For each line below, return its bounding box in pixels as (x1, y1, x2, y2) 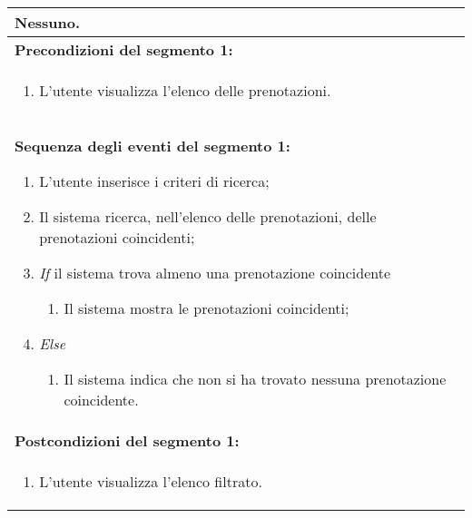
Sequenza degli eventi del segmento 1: (15, 135, 290, 156)
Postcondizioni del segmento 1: (15, 430, 240, 451)
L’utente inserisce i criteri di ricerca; (39, 171, 270, 191)
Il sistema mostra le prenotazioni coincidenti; (64, 298, 349, 318)
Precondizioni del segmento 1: (15, 39, 233, 60)
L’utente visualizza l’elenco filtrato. (39, 471, 262, 492)
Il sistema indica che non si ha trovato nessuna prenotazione (64, 368, 447, 389)
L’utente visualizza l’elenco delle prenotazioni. (39, 80, 331, 101)
